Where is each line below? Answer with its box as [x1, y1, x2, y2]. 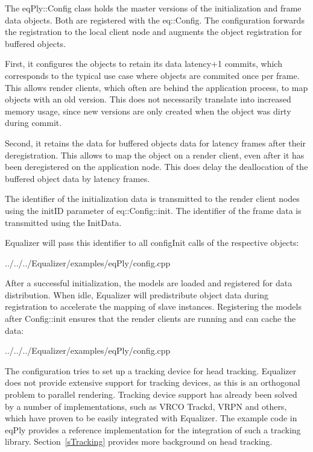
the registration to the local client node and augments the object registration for [5, 25, 302, 38]
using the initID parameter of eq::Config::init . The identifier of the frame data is [5, 204, 302, 216]
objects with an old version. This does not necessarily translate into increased [5, 93, 291, 105]
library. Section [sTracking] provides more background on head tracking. [5, 435, 273, 448]
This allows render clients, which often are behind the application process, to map [5, 81, 308, 93]
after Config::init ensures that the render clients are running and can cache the [5, 312, 296, 325]
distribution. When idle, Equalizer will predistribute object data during [5, 288, 268, 301]
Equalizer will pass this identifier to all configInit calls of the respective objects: [5, 236, 299, 249]
